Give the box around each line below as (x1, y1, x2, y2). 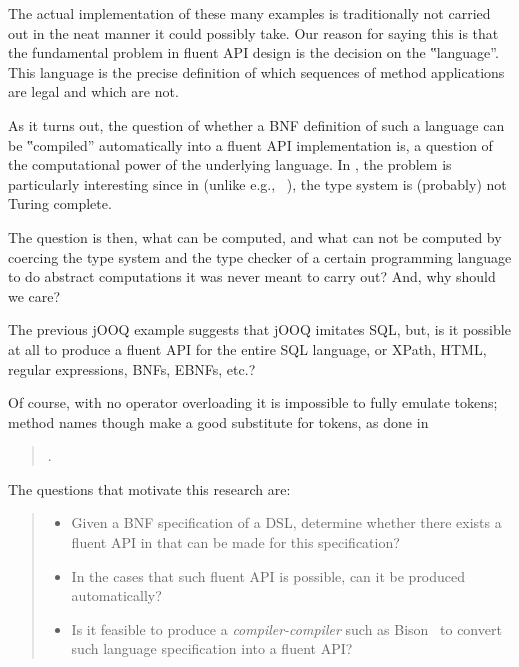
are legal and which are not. (8, 81, 179, 102)
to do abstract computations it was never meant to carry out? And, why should (8, 266, 496, 287)
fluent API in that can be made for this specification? (71, 532, 400, 553)
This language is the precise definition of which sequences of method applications (8, 61, 505, 82)
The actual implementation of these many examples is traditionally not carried (8, 3, 491, 23)
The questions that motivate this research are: (8, 478, 291, 499)
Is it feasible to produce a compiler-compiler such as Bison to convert (71, 618, 502, 639)
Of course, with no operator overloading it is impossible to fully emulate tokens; (8, 392, 498, 413)
